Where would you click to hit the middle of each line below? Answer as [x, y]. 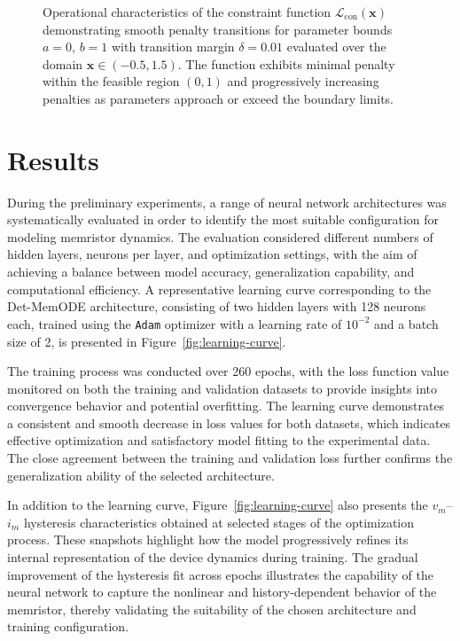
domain [63, 63]
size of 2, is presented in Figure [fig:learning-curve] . [147, 341]
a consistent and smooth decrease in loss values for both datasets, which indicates [229, 422]
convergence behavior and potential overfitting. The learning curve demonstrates [226, 406]
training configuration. [68, 626]
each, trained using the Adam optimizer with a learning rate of [175, 323]
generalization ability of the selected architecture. [141, 475]
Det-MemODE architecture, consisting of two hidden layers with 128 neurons [217, 306]
